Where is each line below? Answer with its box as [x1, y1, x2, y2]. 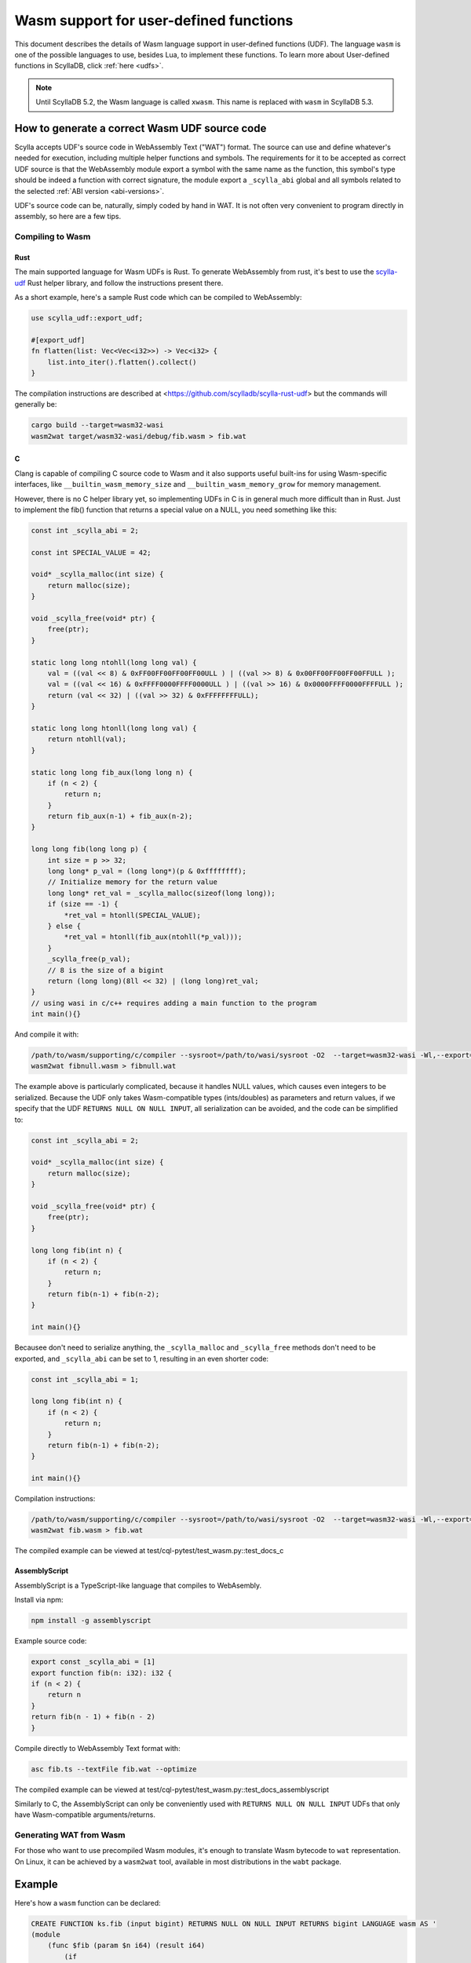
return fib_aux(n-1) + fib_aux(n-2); [47, 812, 193, 821]
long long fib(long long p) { [31, 845, 148, 854]
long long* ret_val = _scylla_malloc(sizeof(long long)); [47, 888, 276, 897]
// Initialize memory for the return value [47, 878, 217, 886]
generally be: [14, 400, 57, 409]
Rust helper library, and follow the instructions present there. [27, 278, 224, 287]
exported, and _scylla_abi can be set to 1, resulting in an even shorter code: [14, 1354, 269, 1363]
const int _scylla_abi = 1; [31, 1375, 139, 1384]
